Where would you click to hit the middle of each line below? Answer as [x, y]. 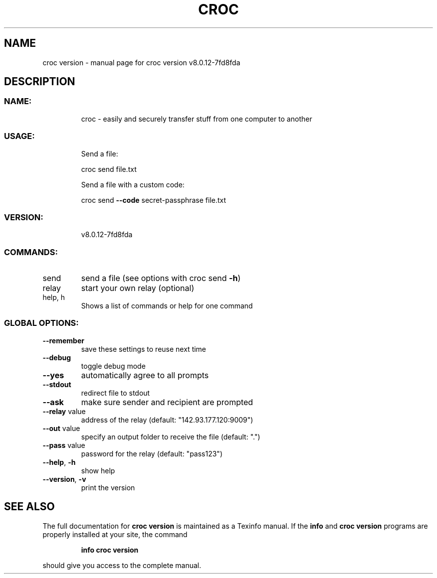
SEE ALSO [29, 507]
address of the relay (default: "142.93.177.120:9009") [167, 420]
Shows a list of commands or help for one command [167, 306]
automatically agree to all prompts [145, 375]
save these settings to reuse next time [144, 349]
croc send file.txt [109, 169]
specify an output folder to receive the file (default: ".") [171, 436]
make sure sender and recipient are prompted [167, 402]
